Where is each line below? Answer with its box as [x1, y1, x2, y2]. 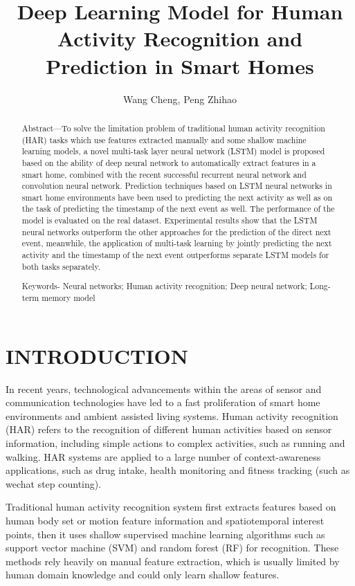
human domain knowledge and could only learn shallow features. [6, 567, 280, 582]
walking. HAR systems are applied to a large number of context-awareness [6, 449, 321, 464]
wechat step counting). [6, 476, 102, 491]
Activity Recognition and [57, 24, 303, 53]
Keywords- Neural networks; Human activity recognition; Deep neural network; [21, 280, 307, 292]
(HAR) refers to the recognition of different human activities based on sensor [6, 422, 332, 437]
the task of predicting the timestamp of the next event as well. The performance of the [21, 203, 335, 214]
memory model [42, 291, 95, 303]
